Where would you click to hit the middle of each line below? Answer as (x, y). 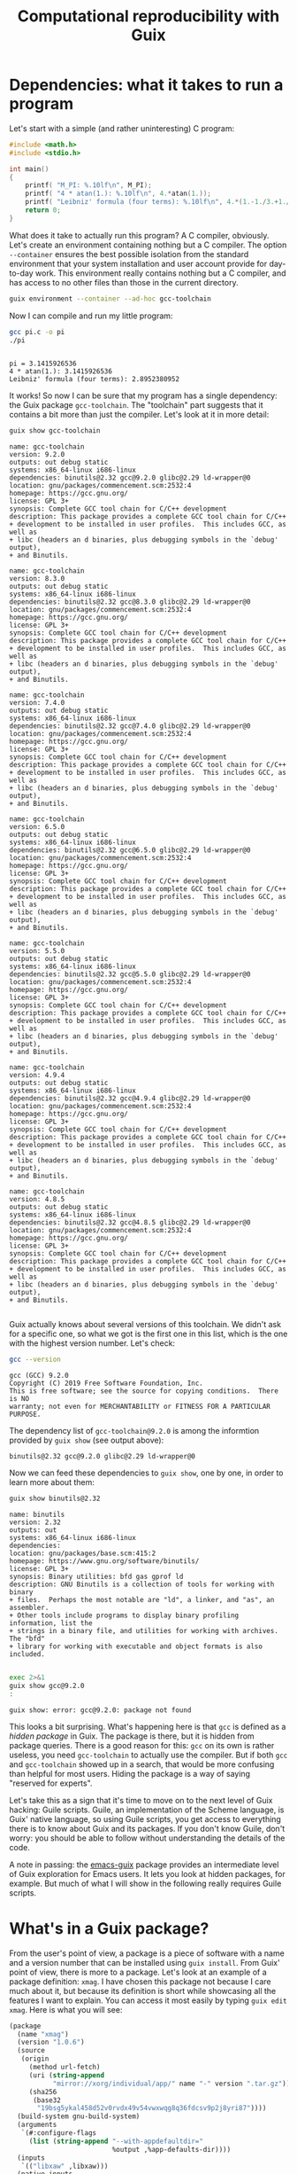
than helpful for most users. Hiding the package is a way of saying (129, 1773)
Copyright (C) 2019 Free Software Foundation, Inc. (106, 1384)
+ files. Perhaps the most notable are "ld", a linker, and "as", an (142, 1600)
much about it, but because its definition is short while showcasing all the (143, 1990)
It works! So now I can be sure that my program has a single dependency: (143, 395)
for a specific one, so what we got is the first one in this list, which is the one (148, 1334)
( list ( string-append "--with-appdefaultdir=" (116, 2141)
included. (27, 1654)
